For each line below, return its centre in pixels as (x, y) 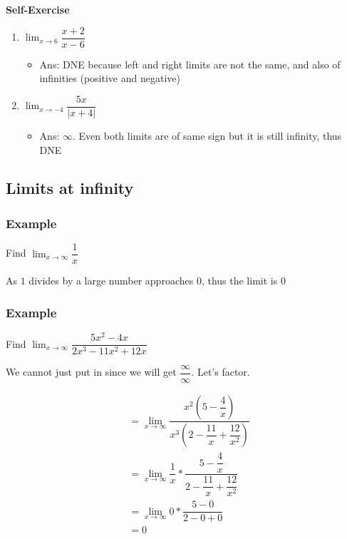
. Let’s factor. (221, 372)
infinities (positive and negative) (110, 78)
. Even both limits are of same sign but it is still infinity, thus (207, 135)
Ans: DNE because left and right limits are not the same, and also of (190, 64)
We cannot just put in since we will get (91, 372)
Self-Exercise (38, 9)
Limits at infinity (70, 188)
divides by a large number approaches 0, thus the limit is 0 (157, 281)
